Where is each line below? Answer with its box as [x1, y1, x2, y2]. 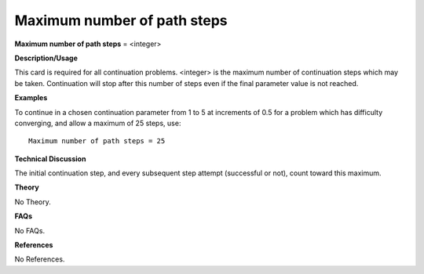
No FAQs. [14, 225, 46, 235]
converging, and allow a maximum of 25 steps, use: [14, 118, 181, 128]
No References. [14, 254, 65, 264]
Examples [14, 93, 48, 103]
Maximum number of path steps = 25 [28, 137, 166, 146]
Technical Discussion [14, 153, 86, 164]
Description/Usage [14, 53, 78, 63]
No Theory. [14, 196, 51, 207]
